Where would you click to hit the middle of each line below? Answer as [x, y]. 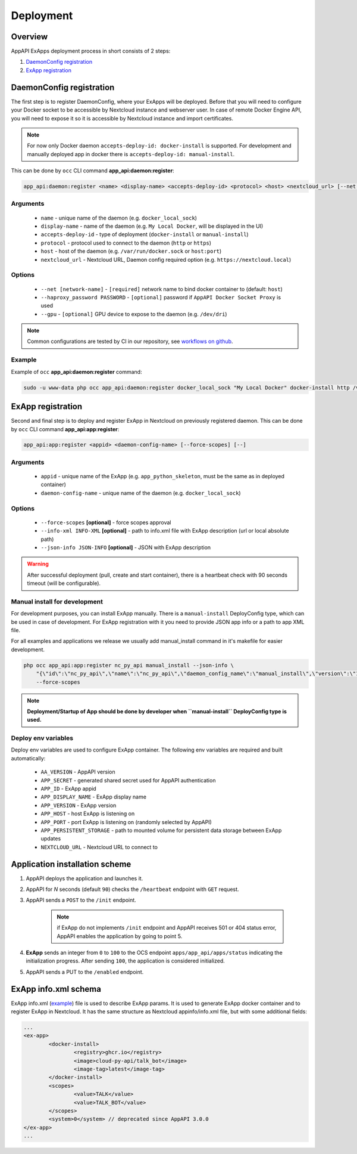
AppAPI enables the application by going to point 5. [120, 936]
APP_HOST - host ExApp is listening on [88, 813]
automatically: [28, 758]
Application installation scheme [71, 864]
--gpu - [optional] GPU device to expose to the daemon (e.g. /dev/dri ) [134, 314]
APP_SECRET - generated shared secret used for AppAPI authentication [128, 780]
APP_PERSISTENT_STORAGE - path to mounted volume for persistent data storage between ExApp [161, 830]
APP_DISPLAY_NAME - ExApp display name [94, 797]
